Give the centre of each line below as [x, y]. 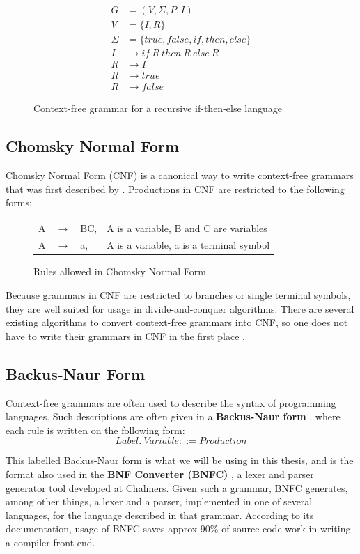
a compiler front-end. [50, 542]
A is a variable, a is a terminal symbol [188, 245]
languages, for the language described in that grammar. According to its [160, 515]
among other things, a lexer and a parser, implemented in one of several [159, 501]
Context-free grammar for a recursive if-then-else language [158, 108]
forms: [19, 202]
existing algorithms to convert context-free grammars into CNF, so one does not [177, 322]
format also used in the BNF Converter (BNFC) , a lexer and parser [160, 474]
